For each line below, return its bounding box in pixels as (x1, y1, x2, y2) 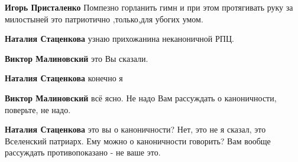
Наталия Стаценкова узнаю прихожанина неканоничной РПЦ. (5, 32, 234, 45)
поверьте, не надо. (5, 103, 71, 115)
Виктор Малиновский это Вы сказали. (5, 52, 148, 64)
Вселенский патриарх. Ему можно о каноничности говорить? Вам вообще (5, 134, 271, 147)
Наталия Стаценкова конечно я (5, 72, 123, 84)
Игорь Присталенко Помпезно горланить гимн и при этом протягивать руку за (5, 1, 293, 13)
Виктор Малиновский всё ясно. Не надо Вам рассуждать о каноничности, (5, 91, 277, 104)
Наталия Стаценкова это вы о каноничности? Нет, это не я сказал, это (5, 123, 266, 135)
